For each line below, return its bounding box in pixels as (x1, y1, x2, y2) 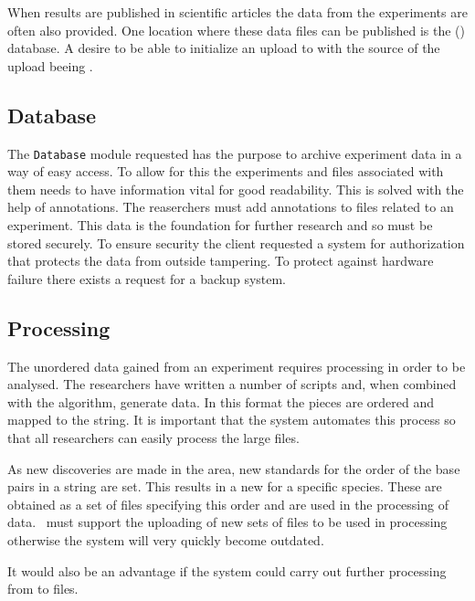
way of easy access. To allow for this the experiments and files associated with (7, 162, 444, 181)
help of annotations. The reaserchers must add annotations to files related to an (7, 197, 454, 216)
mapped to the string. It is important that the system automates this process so (7, 410, 456, 429)
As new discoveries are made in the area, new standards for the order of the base (7, 459, 460, 478)
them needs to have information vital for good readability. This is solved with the (7, 179, 464, 198)
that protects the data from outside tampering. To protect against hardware (7, 251, 434, 270)
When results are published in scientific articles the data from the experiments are (7, 3, 468, 21)
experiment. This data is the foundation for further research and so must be (7, 216, 433, 235)
